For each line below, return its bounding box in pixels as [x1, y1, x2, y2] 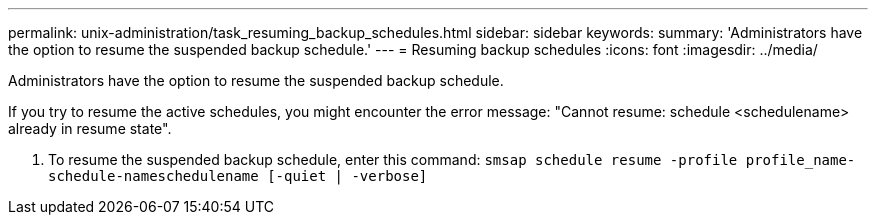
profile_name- [745, 152, 856, 168]
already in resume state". [8, 120, 172, 137]
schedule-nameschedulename [48, 168, 259, 184]
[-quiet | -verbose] [267, 168, 428, 184]
